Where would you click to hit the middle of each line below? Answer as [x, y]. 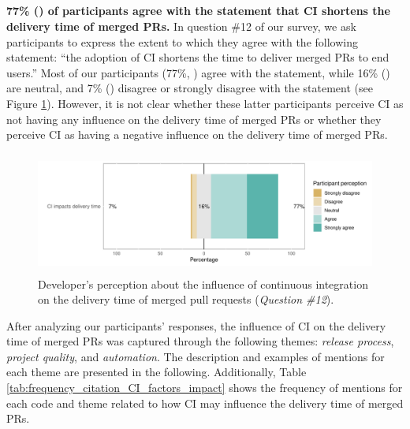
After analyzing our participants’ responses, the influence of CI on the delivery [196, 325]
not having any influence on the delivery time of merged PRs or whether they [194, 119]
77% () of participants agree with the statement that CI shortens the [198, 11]
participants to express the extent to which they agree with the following [182, 41]
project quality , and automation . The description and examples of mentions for [196, 356]
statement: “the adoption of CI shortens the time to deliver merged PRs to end [198, 57]
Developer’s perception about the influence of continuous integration [203, 284]
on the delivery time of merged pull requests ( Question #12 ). [186, 299]
